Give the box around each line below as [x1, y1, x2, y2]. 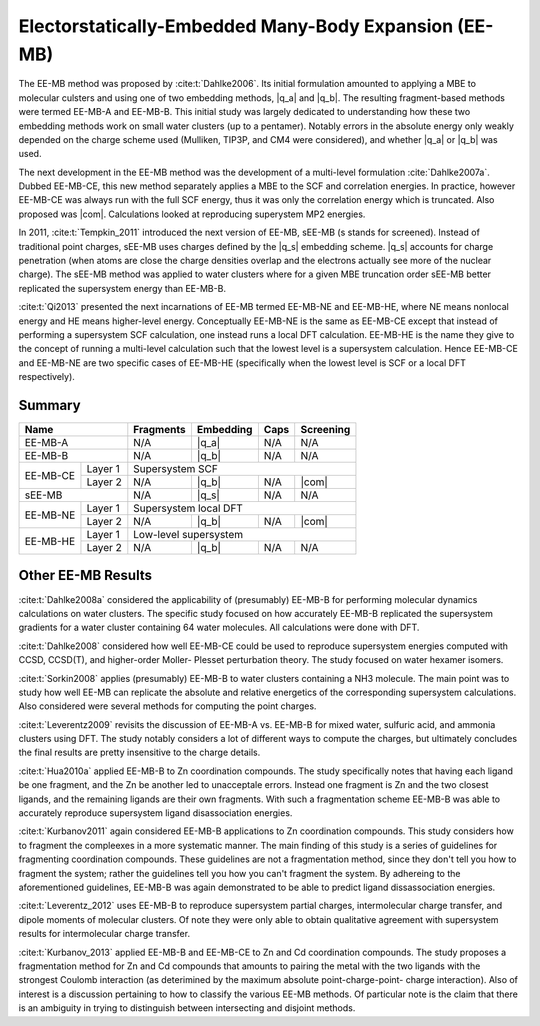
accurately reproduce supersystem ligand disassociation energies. [18, 807, 293, 819]
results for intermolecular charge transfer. [18, 928, 190, 940]
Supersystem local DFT [133, 501, 244, 515]
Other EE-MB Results [18, 567, 152, 584]
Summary [18, 396, 81, 414]
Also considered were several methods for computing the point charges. [18, 700, 317, 712]
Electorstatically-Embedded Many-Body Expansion [18, 15, 454, 37]
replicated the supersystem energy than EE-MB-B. [18, 282, 227, 294]
